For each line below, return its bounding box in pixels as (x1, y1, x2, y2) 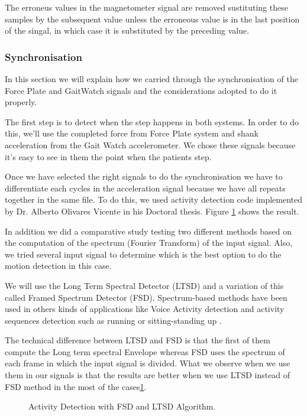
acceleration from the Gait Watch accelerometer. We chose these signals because (5, 138, 296, 151)
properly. (5, 96, 37, 108)
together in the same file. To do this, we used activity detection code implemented (5, 193, 303, 206)
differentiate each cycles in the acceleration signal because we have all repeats (5, 181, 286, 194)
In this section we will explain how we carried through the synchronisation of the (5, 73, 298, 84)
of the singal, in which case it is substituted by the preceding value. (5, 24, 250, 37)
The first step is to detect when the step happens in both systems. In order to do (5, 115, 299, 128)
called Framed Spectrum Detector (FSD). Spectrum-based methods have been (5, 291, 287, 303)
